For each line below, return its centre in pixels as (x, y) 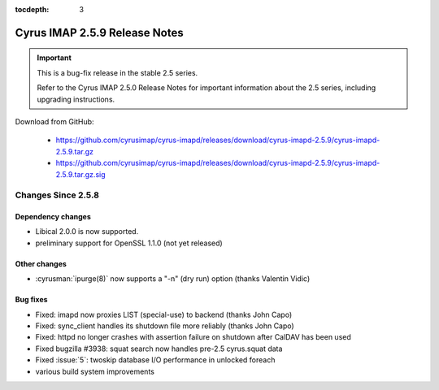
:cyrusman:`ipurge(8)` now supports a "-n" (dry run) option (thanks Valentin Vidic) (173, 279)
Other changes (41, 263)
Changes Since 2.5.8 (57, 195)
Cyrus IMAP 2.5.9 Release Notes (99, 32)
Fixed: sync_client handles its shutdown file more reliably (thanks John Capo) (165, 326)
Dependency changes (53, 217)
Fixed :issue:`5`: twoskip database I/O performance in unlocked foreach (155, 360)
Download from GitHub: (54, 121)
